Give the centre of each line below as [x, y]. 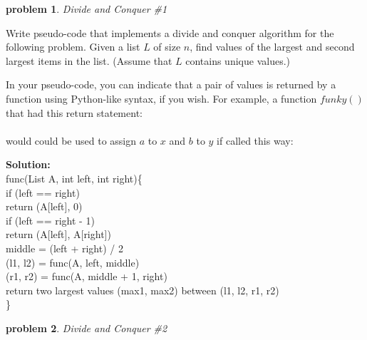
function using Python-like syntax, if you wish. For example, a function [161, 98]
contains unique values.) [238, 60]
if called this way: [255, 140]
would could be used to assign [71, 140]
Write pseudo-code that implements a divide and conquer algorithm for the [170, 32]
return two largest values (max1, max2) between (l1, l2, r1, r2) [143, 290]
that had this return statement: [74, 112]
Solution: [28, 164]
